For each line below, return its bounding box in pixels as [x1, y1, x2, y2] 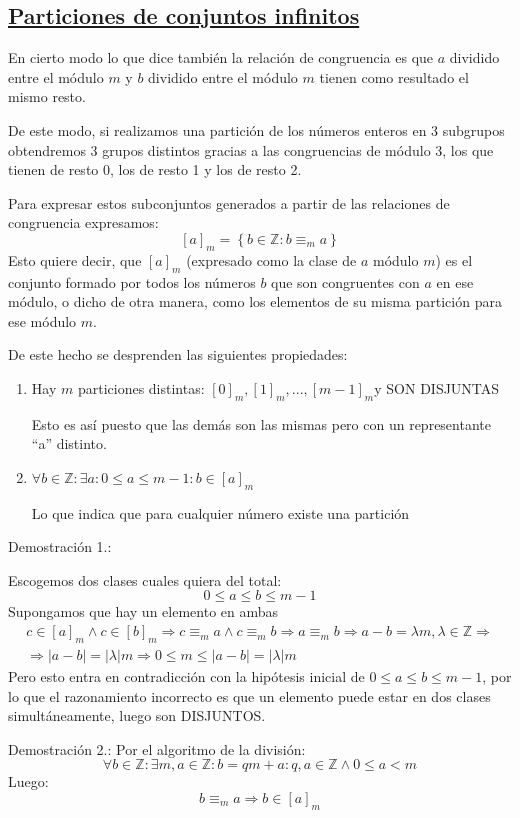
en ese [436, 271, 474, 292]
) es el [435, 249, 473, 270]
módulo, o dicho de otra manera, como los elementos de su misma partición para [8, 291, 502, 312]
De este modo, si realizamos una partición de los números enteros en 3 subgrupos [8, 119, 505, 140]
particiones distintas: [77, 377, 205, 398]
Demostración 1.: [8, 536, 112, 557]
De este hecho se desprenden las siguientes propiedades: [8, 344, 348, 365]
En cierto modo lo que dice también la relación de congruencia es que [8, 47, 434, 68]
